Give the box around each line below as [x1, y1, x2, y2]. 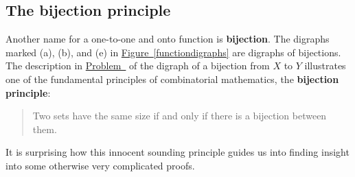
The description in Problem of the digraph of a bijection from [5, 58, 270, 73]
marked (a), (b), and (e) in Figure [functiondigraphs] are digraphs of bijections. [5, 45, 341, 59]
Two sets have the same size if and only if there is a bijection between [32, 108, 327, 123]
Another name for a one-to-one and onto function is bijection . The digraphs [5, 32, 330, 46]
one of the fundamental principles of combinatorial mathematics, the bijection [5, 71, 339, 86]
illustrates [304, 58, 346, 73]
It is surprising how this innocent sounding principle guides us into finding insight [5, 145, 350, 159]
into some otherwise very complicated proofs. [5, 158, 195, 172]
